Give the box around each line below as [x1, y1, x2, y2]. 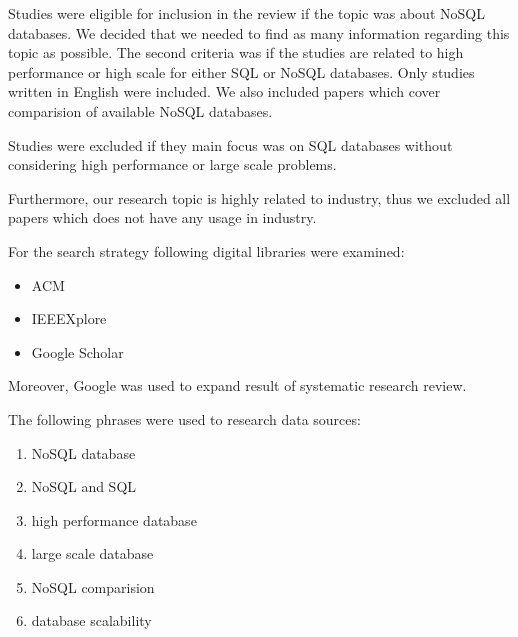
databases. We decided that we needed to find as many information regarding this [8, 22, 510, 43]
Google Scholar [31, 341, 124, 362]
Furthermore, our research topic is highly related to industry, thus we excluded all [8, 187, 511, 208]
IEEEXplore [31, 308, 107, 329]
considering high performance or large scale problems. [8, 154, 337, 175]
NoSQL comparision [31, 576, 155, 597]
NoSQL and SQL [31, 476, 137, 497]
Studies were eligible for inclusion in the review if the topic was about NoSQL [8, 3, 485, 23]
